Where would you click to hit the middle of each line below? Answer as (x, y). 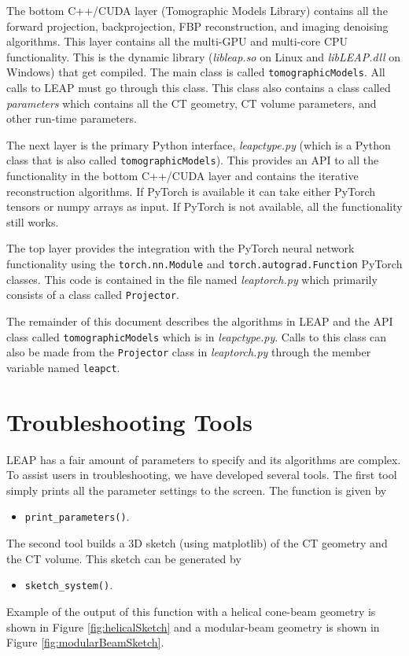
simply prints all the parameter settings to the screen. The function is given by (197, 490)
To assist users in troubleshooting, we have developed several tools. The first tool (202, 475)
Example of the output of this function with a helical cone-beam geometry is (191, 611)
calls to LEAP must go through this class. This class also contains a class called (199, 88)
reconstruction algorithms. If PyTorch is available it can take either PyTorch (191, 191)
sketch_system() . (69, 585)
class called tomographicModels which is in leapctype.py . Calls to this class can (197, 336)
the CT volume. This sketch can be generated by (124, 558)
